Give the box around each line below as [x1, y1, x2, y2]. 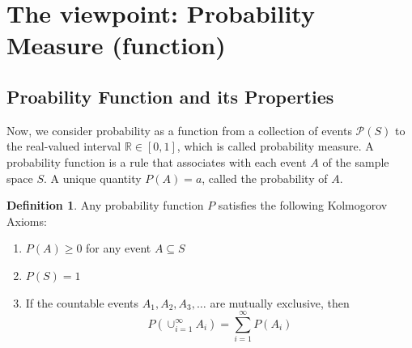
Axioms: [6, 212, 47, 229]
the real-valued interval [6, 138, 121, 155]
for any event [86, 240, 151, 257]
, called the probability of [202, 169, 328, 186]
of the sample [322, 153, 389, 170]
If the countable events [25, 294, 139, 311]
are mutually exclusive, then [210, 294, 350, 311]
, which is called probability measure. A [176, 138, 374, 155]
